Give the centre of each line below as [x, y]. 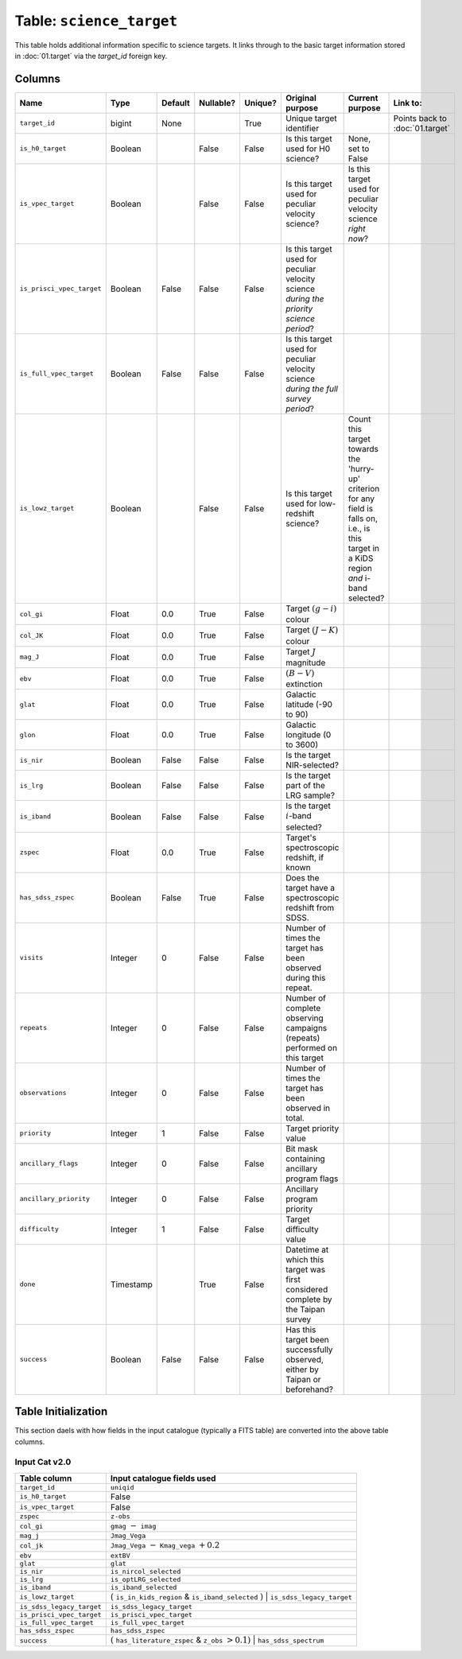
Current [363, 98]
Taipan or [303, 1379]
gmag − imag [133, 1525]
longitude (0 [308, 735]
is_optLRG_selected [146, 1579]
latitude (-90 [309, 705]
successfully [309, 1350]
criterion [364, 488]
